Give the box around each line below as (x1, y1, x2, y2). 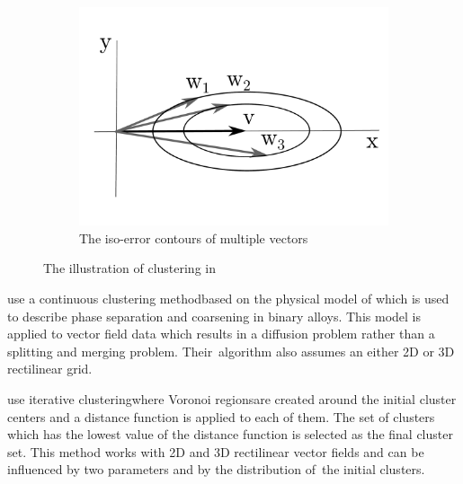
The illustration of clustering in (43, 259, 216, 277)
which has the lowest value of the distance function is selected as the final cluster (7, 425, 453, 444)
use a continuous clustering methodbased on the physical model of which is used (7, 289, 450, 307)
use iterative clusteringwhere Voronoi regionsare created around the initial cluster (7, 389, 457, 408)
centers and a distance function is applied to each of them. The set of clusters (7, 407, 435, 426)
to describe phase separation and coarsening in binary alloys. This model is (7, 306, 421, 325)
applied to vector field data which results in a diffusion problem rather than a (7, 324, 435, 343)
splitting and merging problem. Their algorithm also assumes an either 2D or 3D (7, 341, 455, 360)
